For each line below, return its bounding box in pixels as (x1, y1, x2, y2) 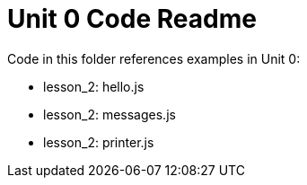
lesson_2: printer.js (43, 134, 154, 150)
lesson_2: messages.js (43, 106, 176, 122)
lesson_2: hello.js (43, 78, 145, 94)
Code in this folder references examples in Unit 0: (7, 50, 301, 66)
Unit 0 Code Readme (7, 4, 257, 34)
